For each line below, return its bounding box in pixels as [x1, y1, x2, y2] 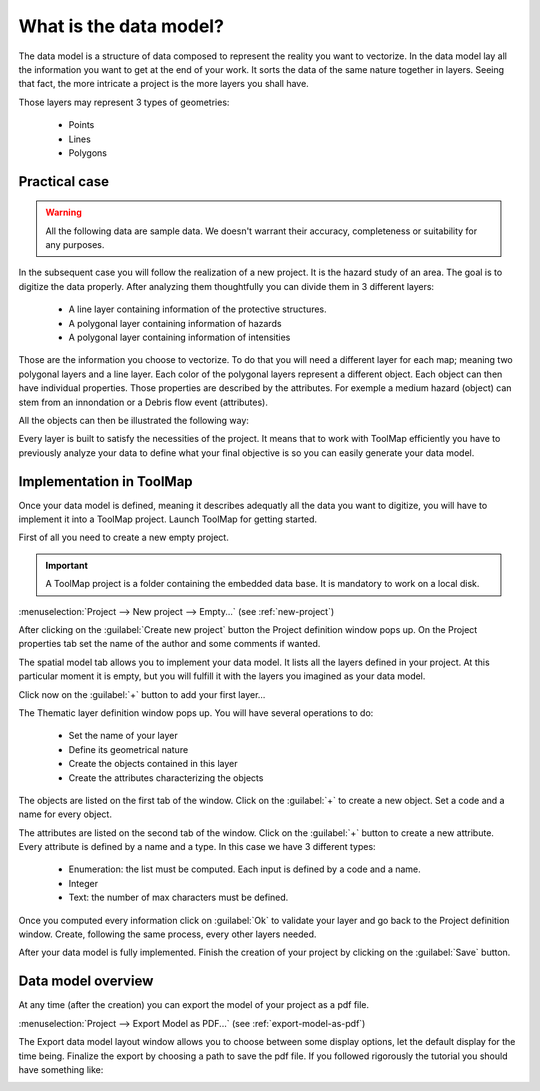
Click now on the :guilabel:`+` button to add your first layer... [18, 688, 266, 700]
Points [68, 119, 95, 131]
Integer [68, 877, 99, 889]
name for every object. [18, 808, 112, 820]
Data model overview [18, 973, 154, 990]
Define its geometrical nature [68, 743, 189, 755]
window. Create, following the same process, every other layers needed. [18, 928, 317, 940]
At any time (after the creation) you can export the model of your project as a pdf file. [18, 999, 370, 1011]
